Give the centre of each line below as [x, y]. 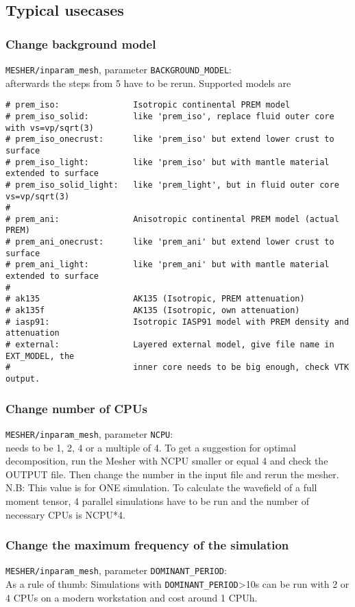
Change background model [81, 44]
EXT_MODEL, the [40, 356]
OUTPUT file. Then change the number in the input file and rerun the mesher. [172, 474]
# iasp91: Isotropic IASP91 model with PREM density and [177, 322]
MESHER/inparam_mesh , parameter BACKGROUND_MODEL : [119, 69]
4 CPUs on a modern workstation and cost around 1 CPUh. [132, 597]
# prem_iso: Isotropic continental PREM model [148, 105]
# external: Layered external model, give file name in [170, 345]
